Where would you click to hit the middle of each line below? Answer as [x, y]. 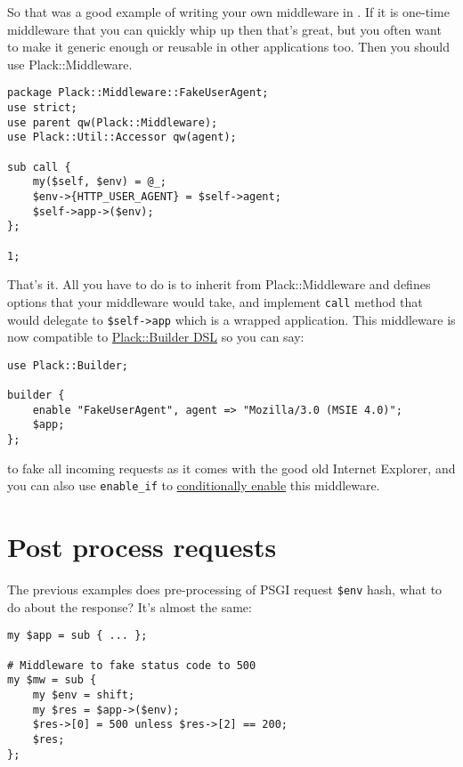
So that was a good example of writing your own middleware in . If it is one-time [228, 12]
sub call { [39, 167]
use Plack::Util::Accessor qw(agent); [122, 137]
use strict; [42, 108]
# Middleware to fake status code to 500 [132, 665]
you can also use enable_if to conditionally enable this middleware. [194, 485]
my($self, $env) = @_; [99, 182]
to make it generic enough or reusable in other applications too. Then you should [229, 47]
